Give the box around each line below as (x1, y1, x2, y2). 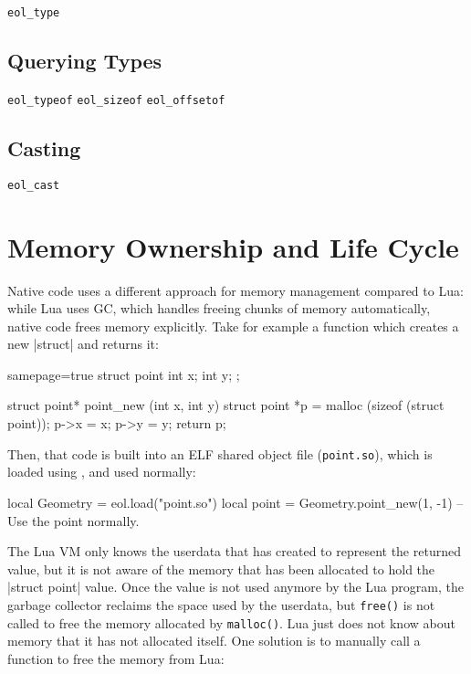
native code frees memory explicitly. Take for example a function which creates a (7, 316, 459, 335)
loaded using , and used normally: (7, 462, 196, 481)
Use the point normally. (7, 511, 140, 530)
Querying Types (7, 47, 162, 75)
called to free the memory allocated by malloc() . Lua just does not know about (7, 613, 455, 632)
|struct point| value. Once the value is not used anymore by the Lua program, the (7, 577, 464, 596)
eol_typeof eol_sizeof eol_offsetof (7, 93, 225, 107)
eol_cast (7, 178, 60, 192)
